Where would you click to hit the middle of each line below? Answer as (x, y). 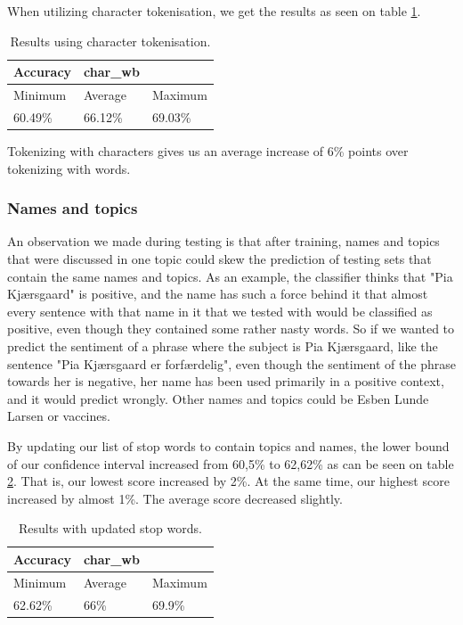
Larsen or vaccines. (59, 416)
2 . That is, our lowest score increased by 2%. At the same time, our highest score (228, 481)
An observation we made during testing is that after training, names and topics (223, 241)
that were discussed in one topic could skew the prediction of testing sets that (219, 258)
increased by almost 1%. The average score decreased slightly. (175, 498)
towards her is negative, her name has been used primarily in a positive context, (226, 381)
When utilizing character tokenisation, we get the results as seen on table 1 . (214, 11)
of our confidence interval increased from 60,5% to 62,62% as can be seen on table (231, 463)
